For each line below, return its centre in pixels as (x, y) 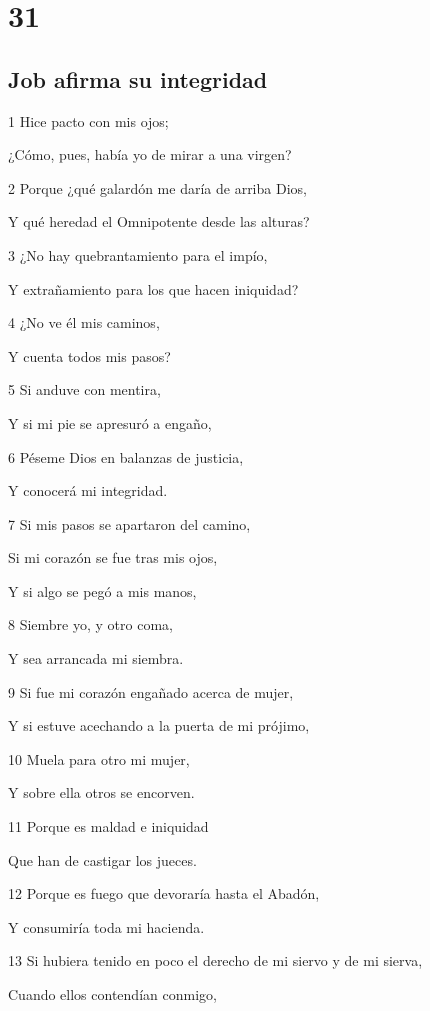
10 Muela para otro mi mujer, (99, 758)
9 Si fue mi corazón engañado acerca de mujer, (151, 691)
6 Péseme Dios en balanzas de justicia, (126, 456)
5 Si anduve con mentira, (84, 389)
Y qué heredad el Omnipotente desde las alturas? (159, 221)
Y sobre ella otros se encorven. (101, 792)
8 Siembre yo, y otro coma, (90, 624)
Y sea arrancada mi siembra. (96, 658)
